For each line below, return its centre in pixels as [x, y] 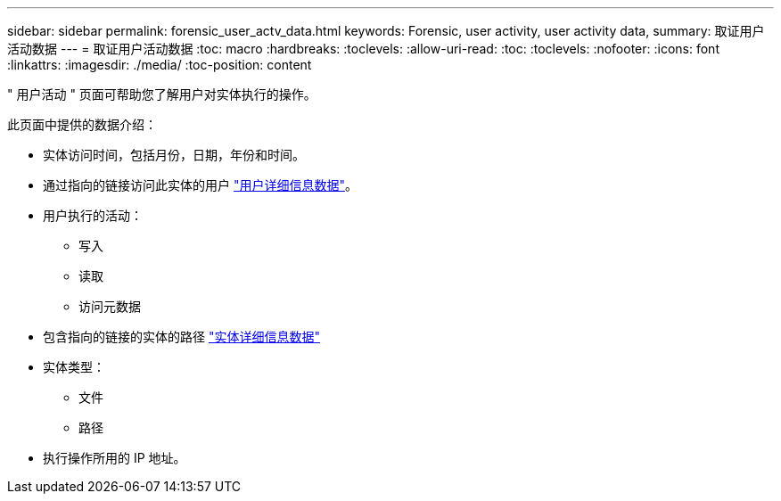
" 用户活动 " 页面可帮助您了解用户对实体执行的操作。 [162, 94]
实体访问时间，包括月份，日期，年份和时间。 [174, 155]
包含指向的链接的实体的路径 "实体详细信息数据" [181, 337]
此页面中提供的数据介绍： [82, 124]
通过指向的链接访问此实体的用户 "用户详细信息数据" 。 [200, 185]
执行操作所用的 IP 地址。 [115, 458]
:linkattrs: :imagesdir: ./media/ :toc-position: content [160, 65]
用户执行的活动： [93, 215]
